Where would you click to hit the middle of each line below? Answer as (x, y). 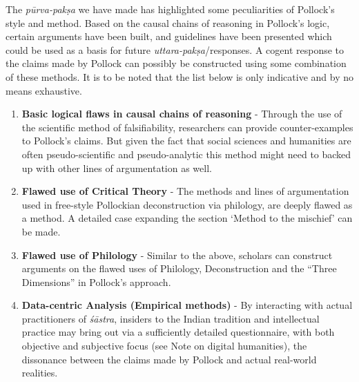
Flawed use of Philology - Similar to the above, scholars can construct (177, 255)
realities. (40, 373)
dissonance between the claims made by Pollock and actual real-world (169, 359)
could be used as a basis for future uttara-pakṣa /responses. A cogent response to (175, 49)
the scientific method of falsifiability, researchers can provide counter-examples (187, 127)
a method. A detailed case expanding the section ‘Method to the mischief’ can (187, 218)
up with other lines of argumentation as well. (117, 168)
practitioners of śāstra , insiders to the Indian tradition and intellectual (171, 318)
